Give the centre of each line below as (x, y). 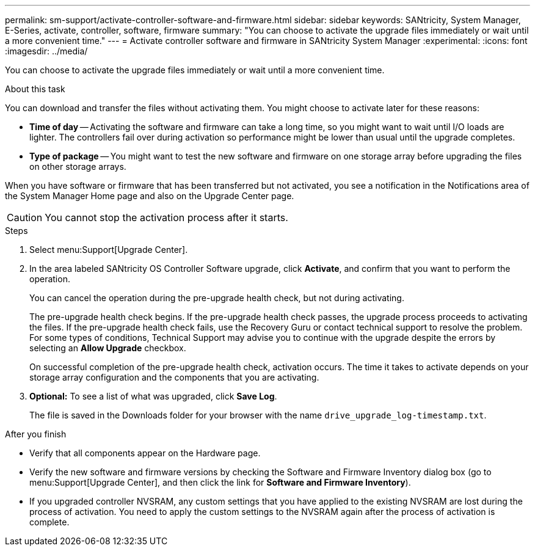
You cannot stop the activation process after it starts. (166, 217)
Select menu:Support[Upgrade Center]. (109, 250)
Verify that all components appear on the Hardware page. (145, 453)
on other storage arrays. (78, 166)
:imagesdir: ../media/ (46, 51)
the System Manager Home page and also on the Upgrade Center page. (150, 196)
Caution (25, 217)
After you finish (36, 434)
